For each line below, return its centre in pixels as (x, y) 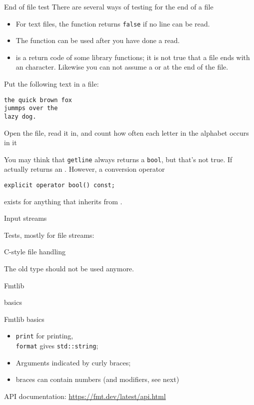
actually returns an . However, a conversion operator (84, 169)
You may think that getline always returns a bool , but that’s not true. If (118, 159)
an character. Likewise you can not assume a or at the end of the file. (122, 67)
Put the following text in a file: (51, 84)
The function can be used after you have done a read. (98, 40)
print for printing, (44, 336)
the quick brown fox (38, 100)
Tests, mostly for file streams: (49, 235)
